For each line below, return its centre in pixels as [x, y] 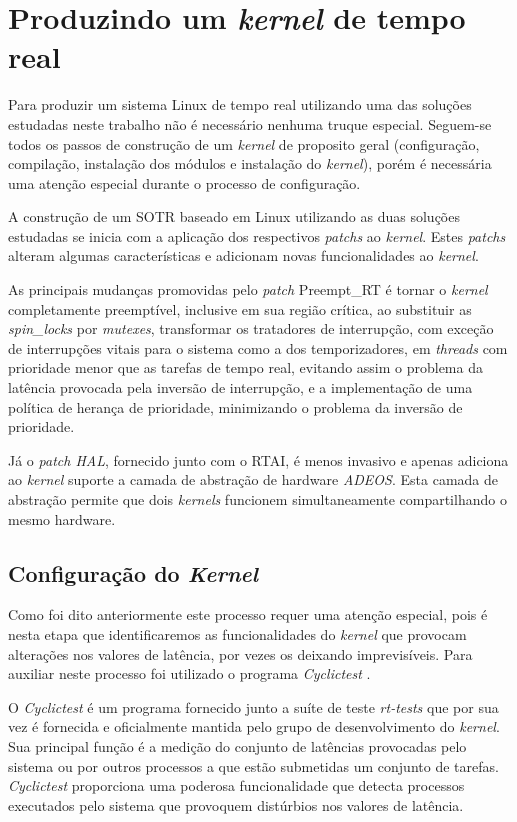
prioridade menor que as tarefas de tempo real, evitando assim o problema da [245, 367]
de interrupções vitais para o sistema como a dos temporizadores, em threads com [258, 347]
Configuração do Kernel [133, 572]
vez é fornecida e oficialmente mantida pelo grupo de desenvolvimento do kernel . [254, 726]
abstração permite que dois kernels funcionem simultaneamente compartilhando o [257, 499]
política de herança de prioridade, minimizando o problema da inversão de [235, 406]
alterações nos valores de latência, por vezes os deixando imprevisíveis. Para [240, 653]
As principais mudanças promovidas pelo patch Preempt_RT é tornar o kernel [248, 289]
